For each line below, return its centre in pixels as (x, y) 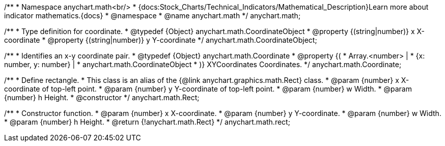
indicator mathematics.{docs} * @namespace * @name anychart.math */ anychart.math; (152, 16)
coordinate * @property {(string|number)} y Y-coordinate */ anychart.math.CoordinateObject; (161, 40)
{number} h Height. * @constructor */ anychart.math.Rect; (102, 97)
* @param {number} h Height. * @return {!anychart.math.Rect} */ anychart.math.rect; (147, 122)
